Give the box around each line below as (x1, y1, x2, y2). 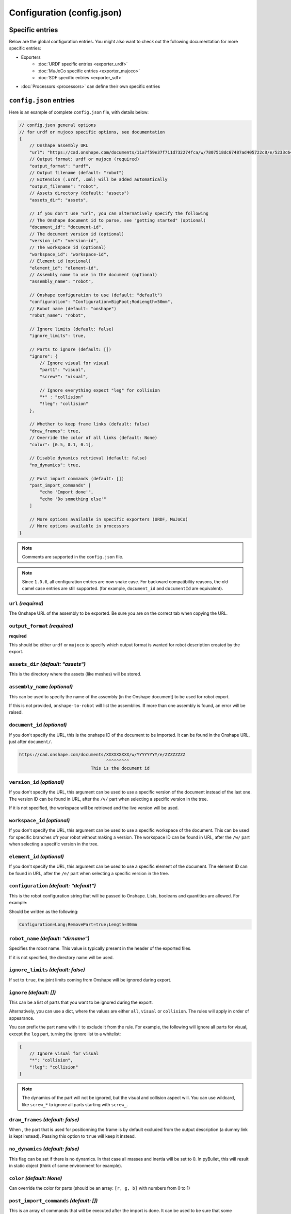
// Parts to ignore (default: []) (29, 347, 112, 352)
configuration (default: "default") (9, 882, 97, 889)
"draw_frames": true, (29, 428, 81, 434)
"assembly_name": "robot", (29, 279, 94, 284)
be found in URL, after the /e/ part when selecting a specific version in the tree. (9, 870, 169, 876)
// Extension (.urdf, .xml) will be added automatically (29, 177, 168, 182)
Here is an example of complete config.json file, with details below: (9, 109, 149, 115)
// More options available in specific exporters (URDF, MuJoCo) (29, 516, 188, 522)
